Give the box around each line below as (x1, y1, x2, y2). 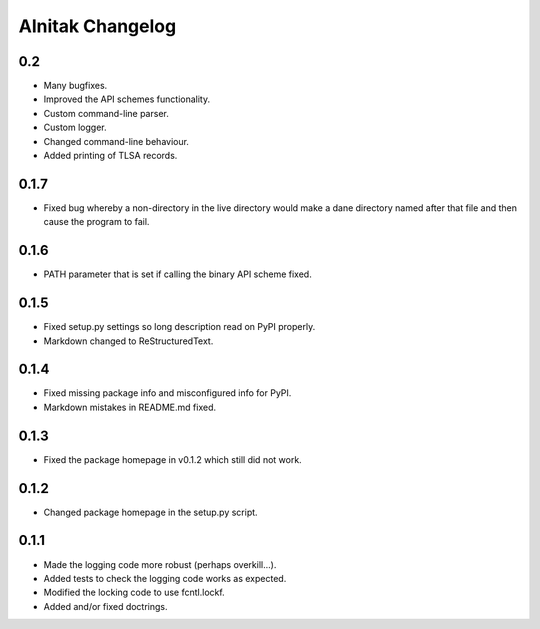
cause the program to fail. (43, 216, 150, 228)
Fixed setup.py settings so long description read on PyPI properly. (43, 321, 316, 333)
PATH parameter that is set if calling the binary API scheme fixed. (43, 268, 312, 280)
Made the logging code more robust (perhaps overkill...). (43, 558, 277, 570)
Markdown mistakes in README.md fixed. (43, 401, 217, 413)
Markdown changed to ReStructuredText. (43, 335, 214, 347)
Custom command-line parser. (43, 107, 169, 119)
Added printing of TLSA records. (43, 150, 178, 162)
